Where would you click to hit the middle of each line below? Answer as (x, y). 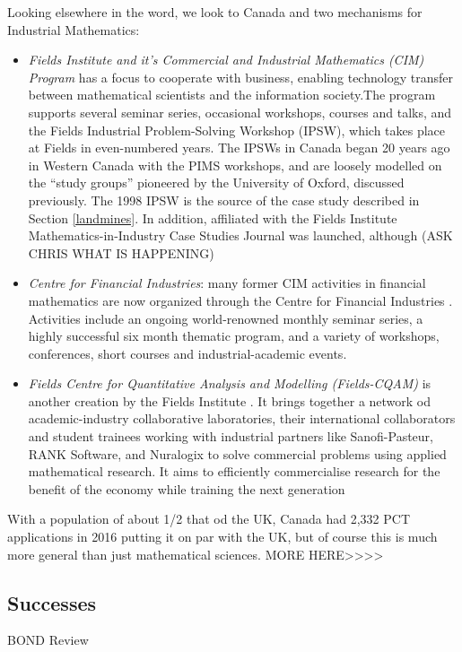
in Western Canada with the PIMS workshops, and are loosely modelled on (235, 165)
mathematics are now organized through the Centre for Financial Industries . (240, 300)
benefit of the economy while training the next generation (187, 488)
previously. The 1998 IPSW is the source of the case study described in (224, 200)
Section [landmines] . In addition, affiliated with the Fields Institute (213, 217)
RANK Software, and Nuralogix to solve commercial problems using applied (237, 453)
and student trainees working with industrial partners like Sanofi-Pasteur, (231, 436)
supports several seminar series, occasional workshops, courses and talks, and (240, 112)
